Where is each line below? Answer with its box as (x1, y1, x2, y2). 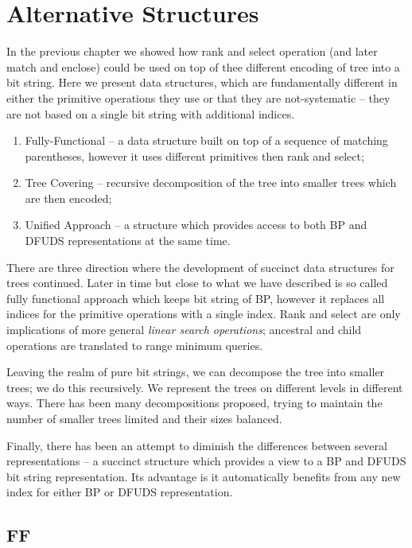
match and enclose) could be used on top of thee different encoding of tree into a (6, 58, 400, 75)
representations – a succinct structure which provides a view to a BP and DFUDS (6, 453, 406, 469)
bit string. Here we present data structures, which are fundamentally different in (6, 74, 398, 91)
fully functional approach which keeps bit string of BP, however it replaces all (6, 290, 385, 306)
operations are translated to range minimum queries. (6, 336, 263, 353)
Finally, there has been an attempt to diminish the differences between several (6, 437, 387, 453)
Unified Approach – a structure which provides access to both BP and (25, 216, 367, 233)
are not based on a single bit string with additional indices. (6, 105, 295, 122)
